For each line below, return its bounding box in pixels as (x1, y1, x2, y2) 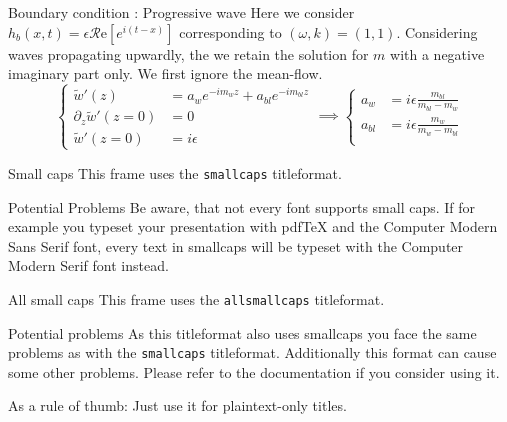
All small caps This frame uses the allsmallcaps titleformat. (8, 288, 385, 309)
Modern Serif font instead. (8, 255, 169, 276)
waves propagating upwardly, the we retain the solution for (8, 43, 369, 64)
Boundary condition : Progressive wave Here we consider (8, 2, 355, 22)
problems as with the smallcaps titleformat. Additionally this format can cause (8, 342, 497, 363)
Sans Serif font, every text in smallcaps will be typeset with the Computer (8, 235, 464, 256)
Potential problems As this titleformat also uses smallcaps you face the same (8, 322, 477, 343)
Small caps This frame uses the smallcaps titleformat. (8, 162, 342, 183)
